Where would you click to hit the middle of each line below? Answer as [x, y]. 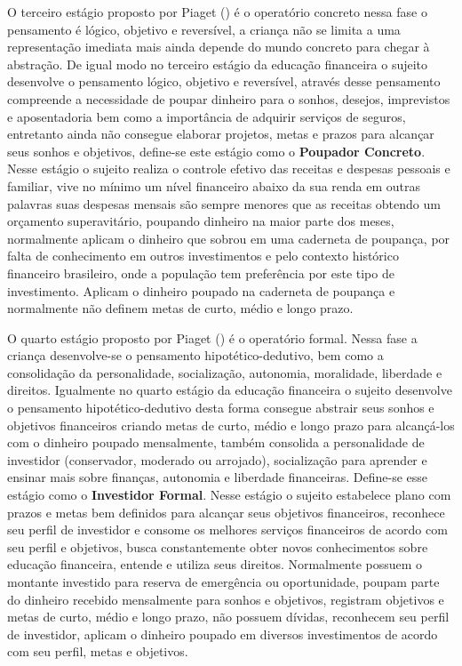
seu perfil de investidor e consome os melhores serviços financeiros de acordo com [227, 530]
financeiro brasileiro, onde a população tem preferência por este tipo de [201, 273]
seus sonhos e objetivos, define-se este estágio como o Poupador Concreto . [216, 151]
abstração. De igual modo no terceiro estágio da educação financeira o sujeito [218, 64]
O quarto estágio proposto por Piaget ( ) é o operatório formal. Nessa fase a [212, 337]
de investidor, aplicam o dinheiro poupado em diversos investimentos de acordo [223, 634]
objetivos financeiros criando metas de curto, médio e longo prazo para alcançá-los [231, 425]
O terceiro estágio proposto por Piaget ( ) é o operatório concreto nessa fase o [217, 12]
